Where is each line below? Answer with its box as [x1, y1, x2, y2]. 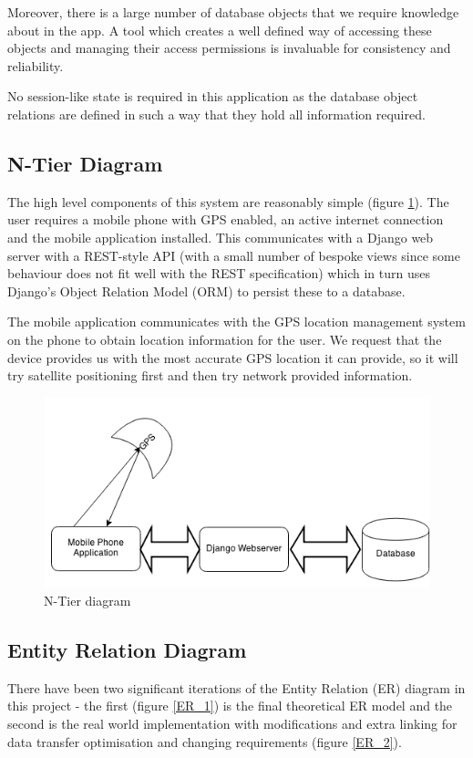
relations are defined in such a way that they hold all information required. [7, 104, 426, 123]
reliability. [7, 56, 64, 75]
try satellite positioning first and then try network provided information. [7, 366, 413, 385]
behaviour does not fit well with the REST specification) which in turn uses [7, 264, 430, 283]
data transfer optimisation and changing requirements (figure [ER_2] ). [7, 732, 402, 751]
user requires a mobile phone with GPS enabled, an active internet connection [7, 210, 444, 229]
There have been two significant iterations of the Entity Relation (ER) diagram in [7, 678, 466, 697]
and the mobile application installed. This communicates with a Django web [7, 227, 434, 246]
